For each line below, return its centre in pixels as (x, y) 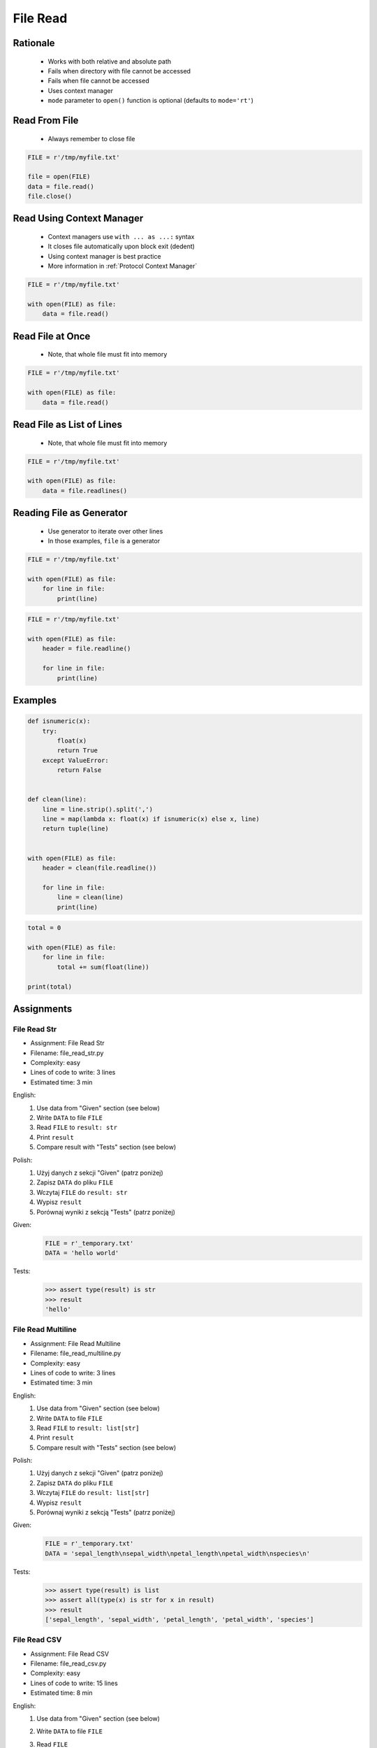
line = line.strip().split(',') (98, 809)
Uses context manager (80, 90)
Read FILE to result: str (77, 1127)
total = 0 (44, 928)
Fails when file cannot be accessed (98, 81)
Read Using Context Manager (78, 218)
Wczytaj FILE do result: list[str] (93, 1493)
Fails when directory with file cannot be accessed (119, 71)
